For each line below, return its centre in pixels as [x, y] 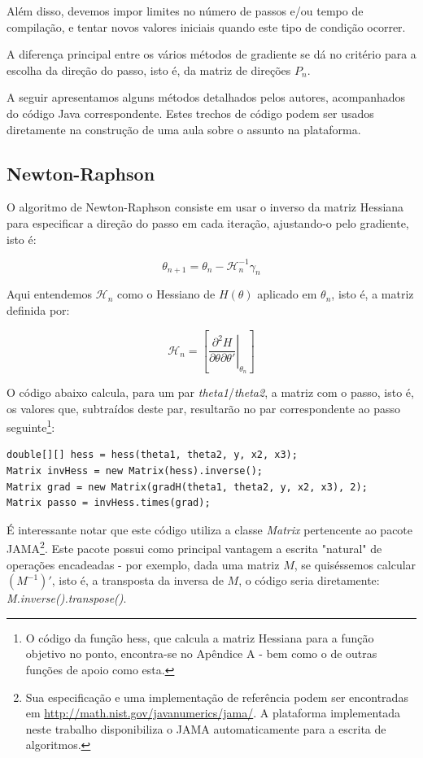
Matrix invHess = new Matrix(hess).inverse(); [135, 471]
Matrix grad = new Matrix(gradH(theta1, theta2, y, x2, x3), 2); [187, 487]
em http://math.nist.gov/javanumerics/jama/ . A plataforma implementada [213, 713]
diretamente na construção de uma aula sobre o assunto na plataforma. [184, 129]
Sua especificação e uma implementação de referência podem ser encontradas [217, 697]
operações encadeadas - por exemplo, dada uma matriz [143, 564]
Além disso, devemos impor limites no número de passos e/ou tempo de [185, 11]
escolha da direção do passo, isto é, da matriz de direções [149, 70]
